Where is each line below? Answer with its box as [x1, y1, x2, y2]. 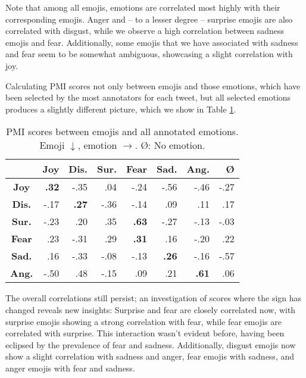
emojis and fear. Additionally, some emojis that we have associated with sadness [5, 36, 298, 48]
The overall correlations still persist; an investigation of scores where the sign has [5, 292, 302, 304]
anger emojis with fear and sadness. [5, 361, 135, 374]
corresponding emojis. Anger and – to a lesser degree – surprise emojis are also [5, 13, 293, 25]
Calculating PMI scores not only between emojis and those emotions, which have [5, 79, 301, 92]
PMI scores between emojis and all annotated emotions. [6, 124, 239, 139]
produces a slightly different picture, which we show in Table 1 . [5, 102, 236, 115]
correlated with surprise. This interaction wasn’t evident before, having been [5, 327, 285, 339]
